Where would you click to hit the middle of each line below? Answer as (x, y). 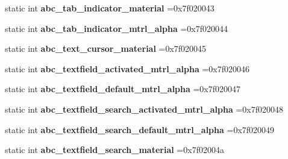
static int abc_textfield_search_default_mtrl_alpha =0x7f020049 (140, 129)
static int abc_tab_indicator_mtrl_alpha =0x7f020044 (116, 28)
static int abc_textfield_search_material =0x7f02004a (114, 150)
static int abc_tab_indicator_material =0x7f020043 (110, 8)
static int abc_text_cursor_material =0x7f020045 (106, 48)
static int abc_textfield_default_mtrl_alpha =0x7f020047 (123, 89)
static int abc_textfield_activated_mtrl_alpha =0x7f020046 (127, 68)
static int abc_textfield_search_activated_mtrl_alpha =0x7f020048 (144, 109)
